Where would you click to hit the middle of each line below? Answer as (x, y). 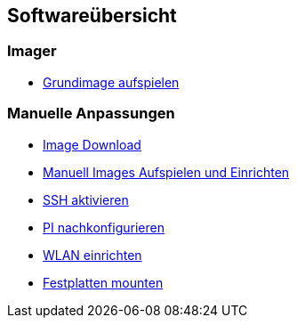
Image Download (92, 144)
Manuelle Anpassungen (91, 114)
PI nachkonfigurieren (104, 227)
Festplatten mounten (103, 282)
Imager (32, 51)
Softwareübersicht (92, 16)
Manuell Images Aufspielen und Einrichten (166, 172)
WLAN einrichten (92, 255)
